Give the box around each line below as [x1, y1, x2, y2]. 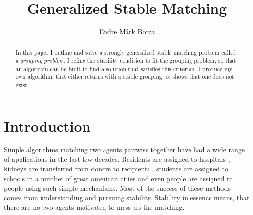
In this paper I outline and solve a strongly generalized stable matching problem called [15, 48, 236, 56]
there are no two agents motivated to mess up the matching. [4, 202, 185, 212]
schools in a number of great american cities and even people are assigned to [4, 173, 233, 183]
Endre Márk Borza [99, 26, 155, 37]
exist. [15, 81, 29, 89]
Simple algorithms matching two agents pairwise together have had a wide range [4, 144, 245, 154]
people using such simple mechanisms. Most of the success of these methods [4, 183, 231, 193]
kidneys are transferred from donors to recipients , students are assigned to [4, 163, 229, 173]
